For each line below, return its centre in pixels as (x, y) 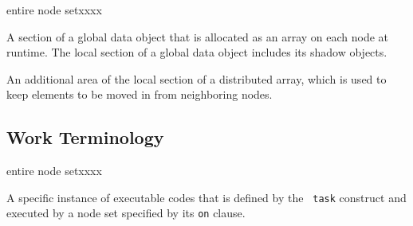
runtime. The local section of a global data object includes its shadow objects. (197, 52)
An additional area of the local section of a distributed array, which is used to (197, 78)
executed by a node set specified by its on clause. (126, 213)
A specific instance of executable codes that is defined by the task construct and (206, 197)
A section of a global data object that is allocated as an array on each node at (198, 36)
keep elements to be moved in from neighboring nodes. (140, 94)
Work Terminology (85, 137)
